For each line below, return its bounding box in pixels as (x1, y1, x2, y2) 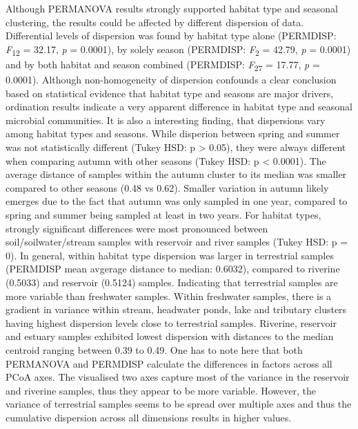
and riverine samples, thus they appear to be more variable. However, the (6, 383, 317, 397)
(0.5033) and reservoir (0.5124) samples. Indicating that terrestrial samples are (6, 275, 338, 289)
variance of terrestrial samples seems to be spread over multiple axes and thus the (6, 397, 352, 411)
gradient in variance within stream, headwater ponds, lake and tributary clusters (6, 302, 347, 317)
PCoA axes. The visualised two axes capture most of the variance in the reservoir (6, 370, 350, 384)
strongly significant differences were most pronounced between (6, 221, 268, 235)
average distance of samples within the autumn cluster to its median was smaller (6, 167, 347, 181)
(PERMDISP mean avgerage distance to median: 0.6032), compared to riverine (6, 261, 340, 276)
